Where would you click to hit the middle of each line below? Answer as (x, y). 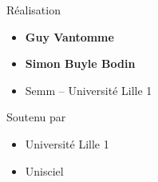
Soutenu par (36, 117)
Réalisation (34, 10)
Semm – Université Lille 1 (89, 90)
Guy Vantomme (69, 36)
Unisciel (44, 170)
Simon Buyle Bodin (80, 63)
